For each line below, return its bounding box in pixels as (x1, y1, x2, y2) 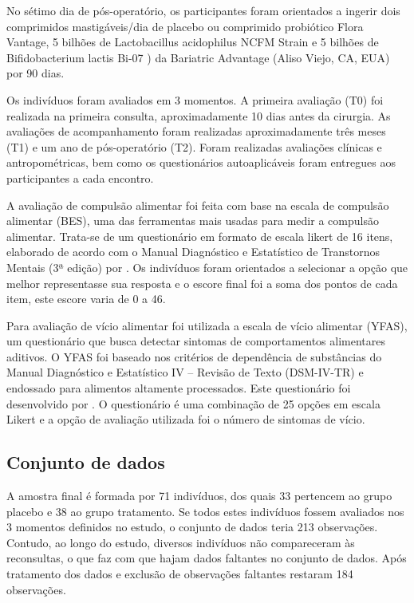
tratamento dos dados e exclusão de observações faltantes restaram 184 (6, 566, 353, 582)
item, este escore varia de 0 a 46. (6, 290, 166, 307)
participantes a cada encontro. (6, 169, 154, 186)
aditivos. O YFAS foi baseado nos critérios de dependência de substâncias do (6, 348, 382, 365)
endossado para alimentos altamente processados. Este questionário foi (6, 380, 351, 396)
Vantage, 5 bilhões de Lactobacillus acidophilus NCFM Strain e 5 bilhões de (6, 33, 379, 50)
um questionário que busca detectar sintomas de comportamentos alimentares (6, 333, 386, 349)
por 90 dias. (6, 65, 65, 81)
